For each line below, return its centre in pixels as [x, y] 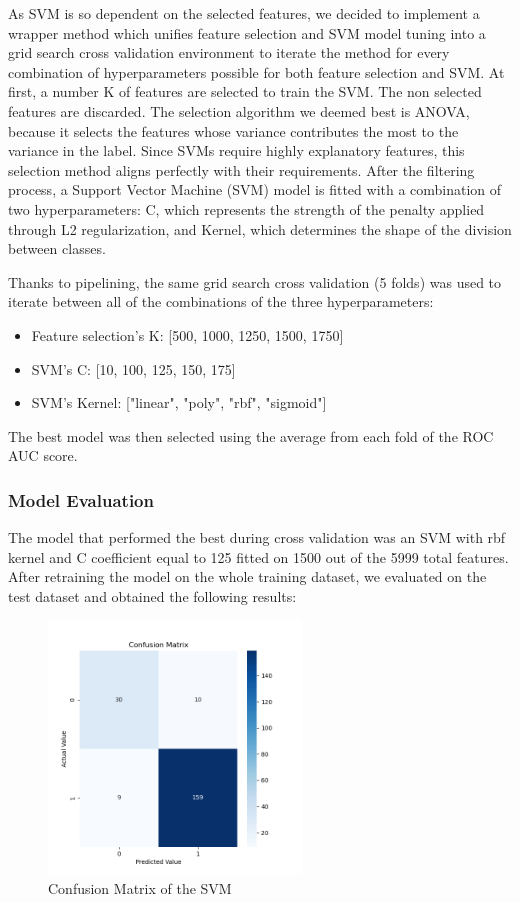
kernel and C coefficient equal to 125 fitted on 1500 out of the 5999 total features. [258, 556]
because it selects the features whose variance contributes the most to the [233, 130]
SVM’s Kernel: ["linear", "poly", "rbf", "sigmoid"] [179, 402]
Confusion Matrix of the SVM [140, 888]
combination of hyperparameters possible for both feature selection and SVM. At [256, 71]
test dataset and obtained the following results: [152, 595]
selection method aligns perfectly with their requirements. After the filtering [241, 169]
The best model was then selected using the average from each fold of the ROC [251, 435]
